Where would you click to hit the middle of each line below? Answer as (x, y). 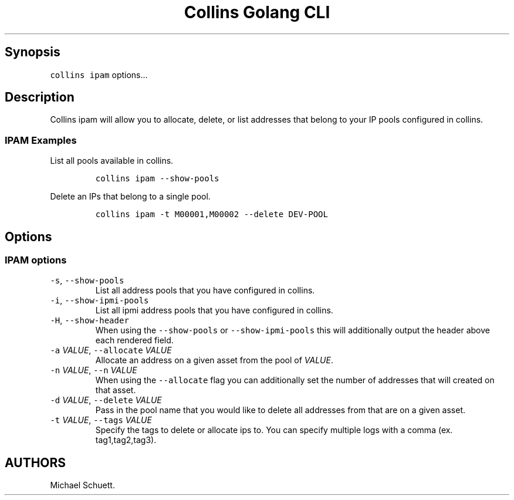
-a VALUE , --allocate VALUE (111, 350)
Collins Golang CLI (257, 12)
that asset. (116, 390)
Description (40, 97)
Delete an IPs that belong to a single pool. (130, 197)
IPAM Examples (41, 140)
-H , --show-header (89, 320)
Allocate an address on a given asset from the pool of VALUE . (214, 360)
